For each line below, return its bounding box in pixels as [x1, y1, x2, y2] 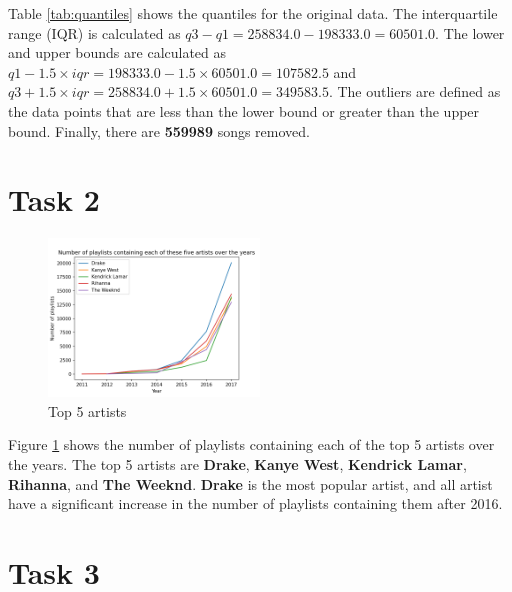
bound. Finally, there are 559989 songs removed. [8, 120, 310, 141]
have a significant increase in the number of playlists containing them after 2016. [8, 493, 503, 514]
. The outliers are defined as [328, 81, 501, 102]
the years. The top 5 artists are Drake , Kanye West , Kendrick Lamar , [8, 454, 467, 475]
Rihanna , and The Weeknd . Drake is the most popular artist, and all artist [8, 473, 493, 494]
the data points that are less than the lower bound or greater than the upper [8, 100, 480, 121]
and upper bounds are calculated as [8, 42, 227, 63]
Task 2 [8, 179, 100, 220]
